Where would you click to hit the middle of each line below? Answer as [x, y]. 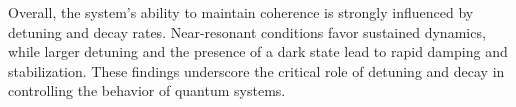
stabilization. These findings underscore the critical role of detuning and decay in [256, 70]
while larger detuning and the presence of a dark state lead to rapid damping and [258, 51]
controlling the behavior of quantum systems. [147, 90]
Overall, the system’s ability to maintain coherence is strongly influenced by [241, 12]
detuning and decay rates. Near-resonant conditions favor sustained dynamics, [247, 31]
